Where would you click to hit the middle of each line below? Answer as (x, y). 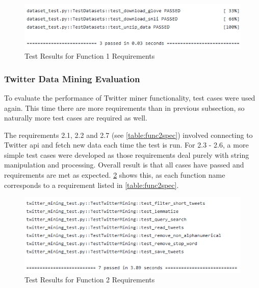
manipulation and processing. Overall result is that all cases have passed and (124, 165)
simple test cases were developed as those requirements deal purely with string (127, 154)
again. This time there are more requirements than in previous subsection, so (124, 107)
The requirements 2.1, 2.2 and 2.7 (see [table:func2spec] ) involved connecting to (128, 135)
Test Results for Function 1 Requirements (90, 56)
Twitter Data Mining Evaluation (72, 78)
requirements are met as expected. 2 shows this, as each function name (115, 175)
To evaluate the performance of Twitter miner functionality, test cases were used (130, 97)
